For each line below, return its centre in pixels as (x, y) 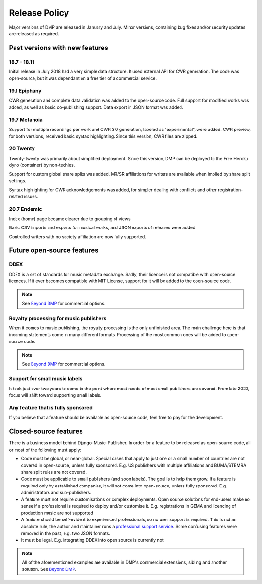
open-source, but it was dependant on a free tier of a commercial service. (83, 78)
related (16, 196)
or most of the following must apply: (45, 450)
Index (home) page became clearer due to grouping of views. (70, 219)
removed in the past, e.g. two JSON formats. (65, 533)
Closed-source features (46, 431)
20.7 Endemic (25, 209)
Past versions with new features (59, 48)
